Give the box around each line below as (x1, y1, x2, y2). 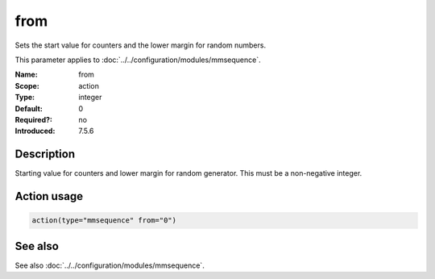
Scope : (14, 81, 39, 90)
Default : (14, 103, 43, 113)
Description (14, 148, 76, 161)
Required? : (14, 115, 52, 124)
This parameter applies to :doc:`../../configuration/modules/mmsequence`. (14, 55, 261, 65)
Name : (14, 69, 38, 80)
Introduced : (14, 126, 56, 136)
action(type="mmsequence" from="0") (31, 216, 177, 225)
